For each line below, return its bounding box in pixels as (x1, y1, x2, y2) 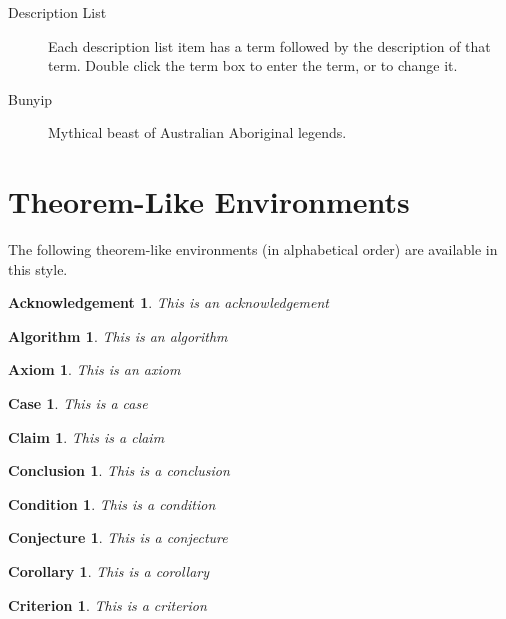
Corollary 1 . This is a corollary (8, 561, 210, 582)
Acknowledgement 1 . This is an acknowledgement (8, 292, 329, 313)
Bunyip (8, 88, 53, 109)
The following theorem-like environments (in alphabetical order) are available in (8, 239, 498, 260)
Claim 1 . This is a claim (8, 426, 165, 447)
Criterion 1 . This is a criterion (8, 594, 207, 615)
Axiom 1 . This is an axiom (8, 359, 181, 380)
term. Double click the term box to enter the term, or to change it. (48, 55, 458, 76)
